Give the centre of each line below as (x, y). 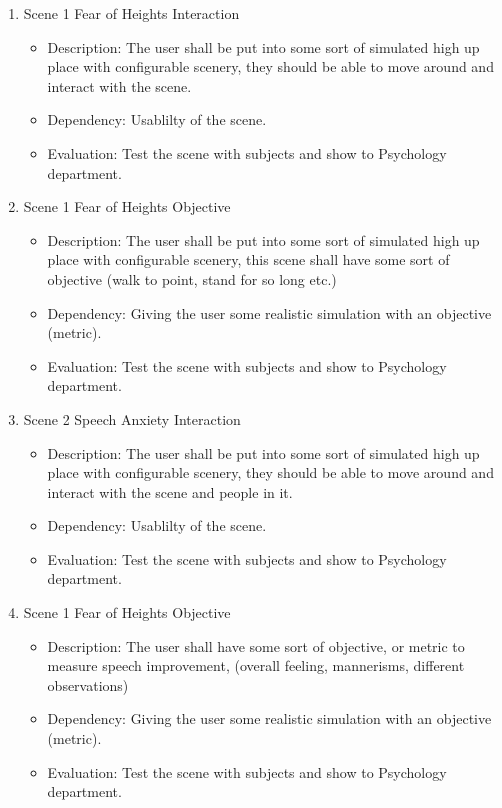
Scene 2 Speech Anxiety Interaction (132, 418)
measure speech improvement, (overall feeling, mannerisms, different (256, 665)
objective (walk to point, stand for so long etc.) (192, 278)
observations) (88, 684)
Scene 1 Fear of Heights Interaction (131, 13)
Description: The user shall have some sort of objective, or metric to (256, 645)
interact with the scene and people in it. (170, 491)
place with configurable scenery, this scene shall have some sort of (248, 259)
